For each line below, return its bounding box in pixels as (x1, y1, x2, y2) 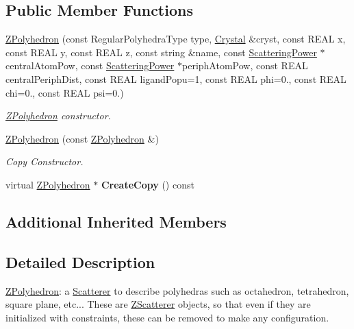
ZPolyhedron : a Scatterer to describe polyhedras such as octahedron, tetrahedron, (5, 283, 349, 297)
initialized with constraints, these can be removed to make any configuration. (5, 310, 329, 324)
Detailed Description (5, 251, 155, 272)
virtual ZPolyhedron (5, 177, 90, 191)
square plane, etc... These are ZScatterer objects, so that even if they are (5, 297, 311, 311)
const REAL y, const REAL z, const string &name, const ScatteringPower (5, 45, 317, 59)
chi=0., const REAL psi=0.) (5, 85, 124, 99)
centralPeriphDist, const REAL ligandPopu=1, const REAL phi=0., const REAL (5, 71, 346, 86)
